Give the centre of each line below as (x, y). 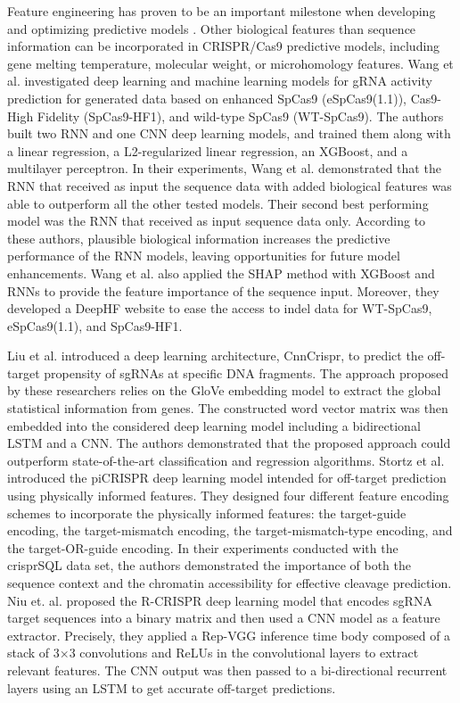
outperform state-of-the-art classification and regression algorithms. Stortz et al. (226, 460)
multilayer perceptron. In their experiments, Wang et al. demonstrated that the (224, 168)
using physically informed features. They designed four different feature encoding (228, 496)
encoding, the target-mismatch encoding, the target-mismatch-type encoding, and (230, 530)
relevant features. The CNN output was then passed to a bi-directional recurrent (227, 670)
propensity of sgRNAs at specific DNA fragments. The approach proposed (246, 372)
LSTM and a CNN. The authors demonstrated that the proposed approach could (229, 443)
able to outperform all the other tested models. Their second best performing (218, 203)
